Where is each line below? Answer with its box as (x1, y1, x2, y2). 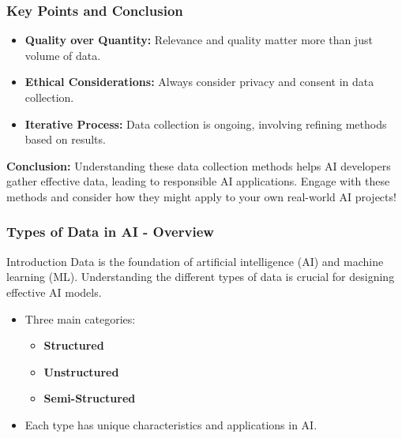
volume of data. (24, 47, 101, 63)
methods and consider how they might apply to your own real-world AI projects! (6, 188, 396, 204)
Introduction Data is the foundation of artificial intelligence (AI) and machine (6, 253, 384, 269)
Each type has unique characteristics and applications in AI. (24, 416, 317, 432)
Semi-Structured (43, 390, 136, 406)
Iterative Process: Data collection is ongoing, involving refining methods (24, 115, 387, 132)
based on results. (24, 131, 106, 148)
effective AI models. (6, 283, 102, 300)
